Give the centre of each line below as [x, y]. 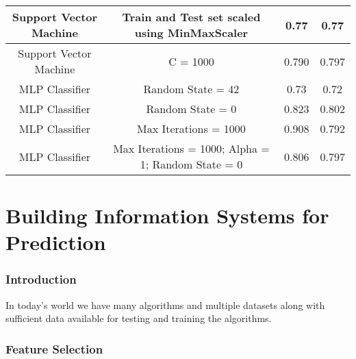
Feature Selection [54, 348]
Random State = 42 [191, 89]
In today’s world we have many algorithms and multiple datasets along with [165, 305]
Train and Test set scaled [191, 17]
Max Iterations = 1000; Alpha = [191, 148]
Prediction [56, 242]
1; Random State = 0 [191, 164]
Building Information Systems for [167, 215]
